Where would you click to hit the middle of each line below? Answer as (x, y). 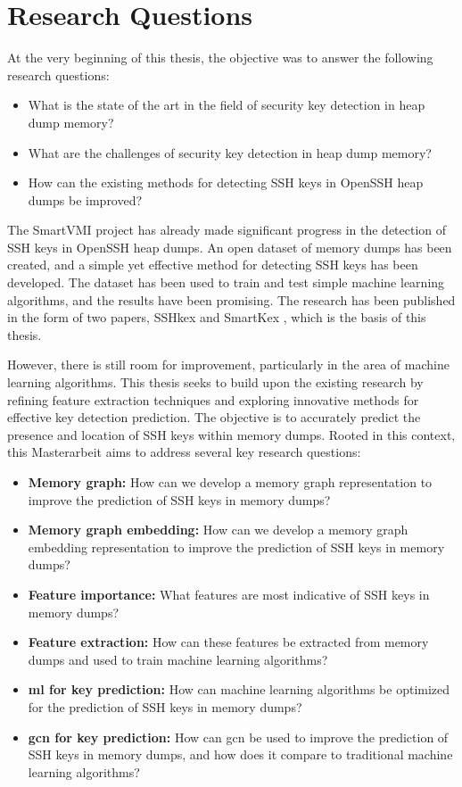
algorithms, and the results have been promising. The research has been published (231, 299)
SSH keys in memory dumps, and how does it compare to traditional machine (240, 754)
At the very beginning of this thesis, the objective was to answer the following (220, 58)
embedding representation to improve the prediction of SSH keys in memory (236, 547)
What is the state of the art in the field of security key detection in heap (227, 105)
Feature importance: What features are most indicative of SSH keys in (229, 594)
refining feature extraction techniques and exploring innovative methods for (213, 399)
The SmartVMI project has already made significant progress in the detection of (227, 230)
